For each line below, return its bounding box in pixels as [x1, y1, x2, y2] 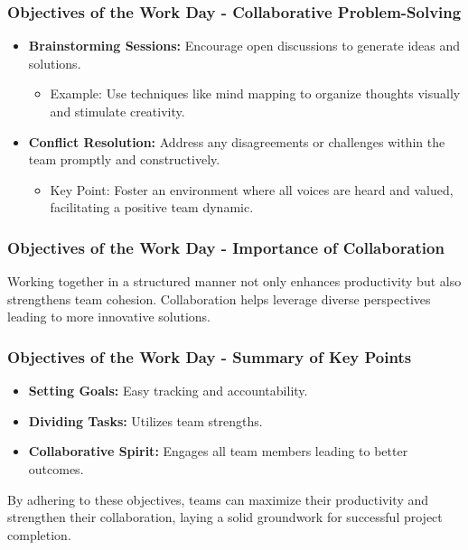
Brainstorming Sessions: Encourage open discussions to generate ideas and [28, 36, 461, 55]
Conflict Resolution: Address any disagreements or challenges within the [28, 132, 445, 151]
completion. [7, 525, 71, 544]
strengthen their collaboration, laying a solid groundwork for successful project [7, 508, 443, 527]
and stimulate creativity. [50, 102, 185, 120]
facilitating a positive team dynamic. [50, 198, 254, 217]
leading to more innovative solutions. [7, 307, 211, 326]
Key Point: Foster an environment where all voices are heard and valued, [50, 180, 454, 199]
